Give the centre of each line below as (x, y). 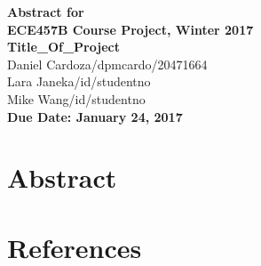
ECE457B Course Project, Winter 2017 (130, 29)
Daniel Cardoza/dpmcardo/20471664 (107, 64)
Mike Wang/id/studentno (76, 98)
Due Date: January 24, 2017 (95, 116)
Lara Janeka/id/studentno (79, 81)
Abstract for (46, 12)
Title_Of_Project (63, 47)
